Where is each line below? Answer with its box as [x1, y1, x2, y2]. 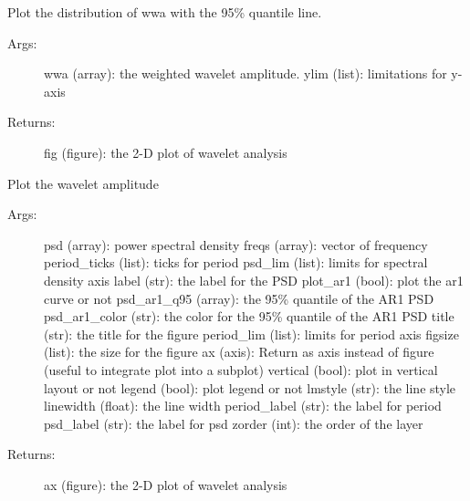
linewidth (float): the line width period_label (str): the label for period [44, 396, 442, 415]
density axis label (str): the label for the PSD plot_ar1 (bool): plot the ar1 [44, 270, 464, 289]
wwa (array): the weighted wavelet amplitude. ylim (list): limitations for [44, 64, 447, 83]
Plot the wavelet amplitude [7, 173, 159, 193]
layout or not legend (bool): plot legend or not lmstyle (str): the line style [44, 378, 456, 397]
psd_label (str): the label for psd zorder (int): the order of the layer [44, 413, 423, 433]
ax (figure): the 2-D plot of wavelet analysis [44, 475, 287, 494]
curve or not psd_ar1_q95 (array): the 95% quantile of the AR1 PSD [44, 288, 434, 308]
